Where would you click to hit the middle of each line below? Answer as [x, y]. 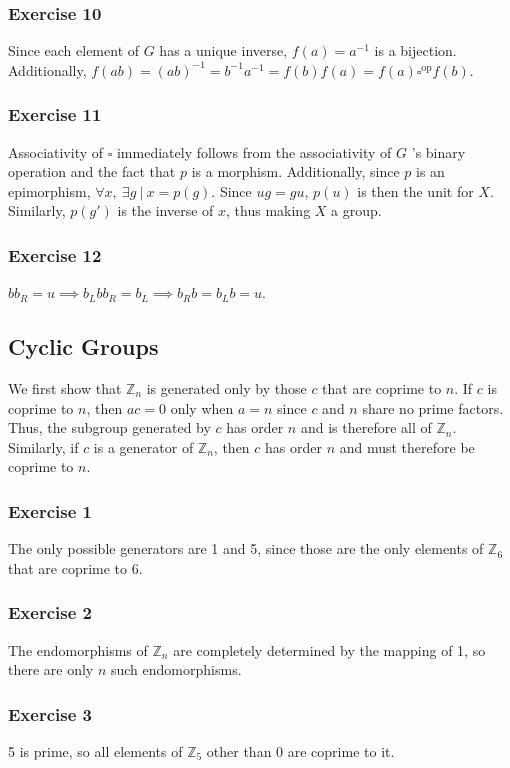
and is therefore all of [366, 427]
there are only [51, 669]
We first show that [65, 388]
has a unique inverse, [223, 50]
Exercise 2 [50, 612]
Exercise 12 [55, 254]
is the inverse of [165, 210]
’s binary [438, 151]
